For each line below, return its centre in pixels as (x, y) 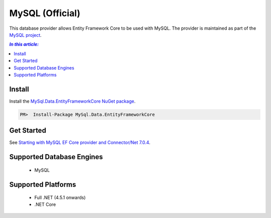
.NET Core (45, 204)
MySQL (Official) (45, 13)
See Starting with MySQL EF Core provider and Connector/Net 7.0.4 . (80, 142)
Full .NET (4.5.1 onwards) (60, 198)
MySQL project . (26, 35)
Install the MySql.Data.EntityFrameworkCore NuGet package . (72, 101)
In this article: (24, 44)
